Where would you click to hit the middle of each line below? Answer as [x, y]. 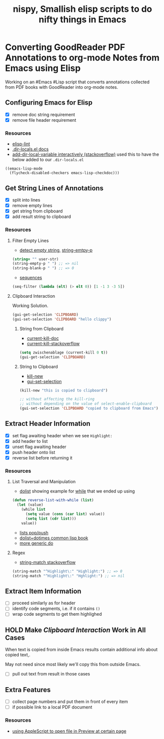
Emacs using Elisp [43, 68]
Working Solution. [30, 306]
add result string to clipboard [41, 217]
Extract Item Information [43, 591]
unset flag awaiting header [39, 447]
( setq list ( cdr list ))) [51, 519]
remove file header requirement [44, 120]
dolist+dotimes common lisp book [54, 538]
